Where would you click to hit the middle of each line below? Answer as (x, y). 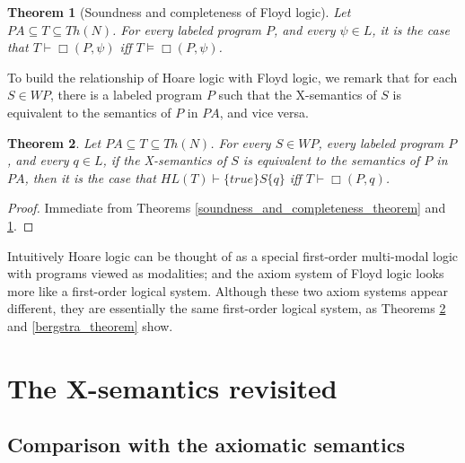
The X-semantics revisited (172, 387)
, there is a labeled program (126, 95)
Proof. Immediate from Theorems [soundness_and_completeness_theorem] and (227, 208)
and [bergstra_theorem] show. (90, 325)
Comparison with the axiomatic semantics (206, 445)
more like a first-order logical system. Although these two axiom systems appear (228, 290)
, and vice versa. (264, 112)
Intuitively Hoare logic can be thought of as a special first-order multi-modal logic (233, 255)
